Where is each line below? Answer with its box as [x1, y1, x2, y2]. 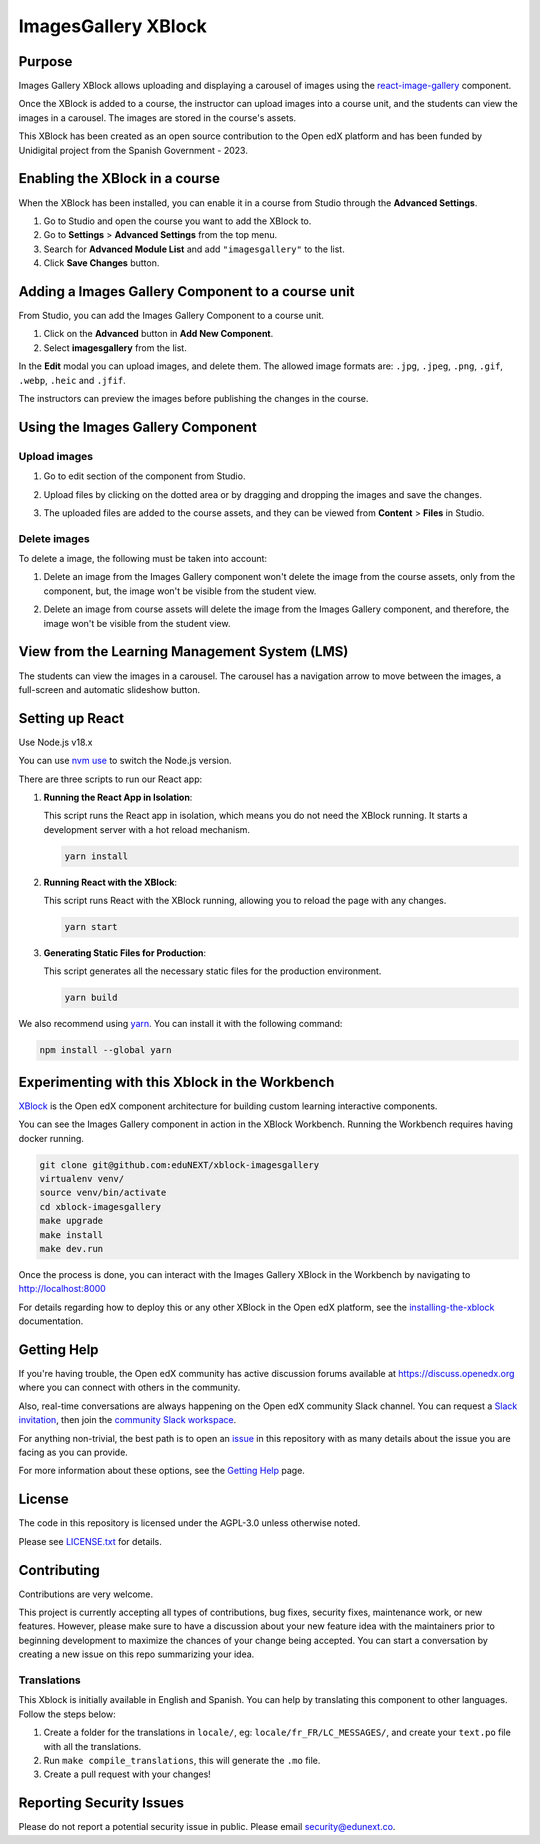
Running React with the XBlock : [43, 876, 178, 888]
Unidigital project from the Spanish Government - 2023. [18, 144, 249, 156]
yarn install [64, 850, 129, 862]
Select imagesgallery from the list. [43, 341, 187, 354]
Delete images [18, 531, 90, 545]
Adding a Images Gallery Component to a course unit [18, 283, 355, 300]
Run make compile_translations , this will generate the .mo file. [43, 1754, 321, 1766]
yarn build [64, 992, 118, 1004]
